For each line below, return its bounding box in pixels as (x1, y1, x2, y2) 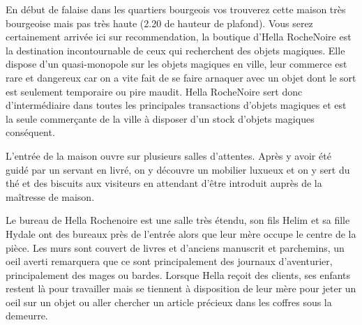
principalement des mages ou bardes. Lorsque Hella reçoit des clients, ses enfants (6, 267, 351, 282)
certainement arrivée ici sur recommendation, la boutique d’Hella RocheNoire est (6, 29, 352, 44)
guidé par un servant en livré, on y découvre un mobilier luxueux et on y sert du (6, 162, 350, 176)
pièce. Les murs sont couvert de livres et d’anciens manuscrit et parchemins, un (6, 240, 345, 255)
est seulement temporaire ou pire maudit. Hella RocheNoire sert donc (6, 84, 303, 98)
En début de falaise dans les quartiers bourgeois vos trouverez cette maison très (6, 2, 346, 16)
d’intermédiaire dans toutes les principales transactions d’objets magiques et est (6, 98, 347, 112)
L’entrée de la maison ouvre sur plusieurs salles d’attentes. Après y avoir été (6, 148, 331, 162)
